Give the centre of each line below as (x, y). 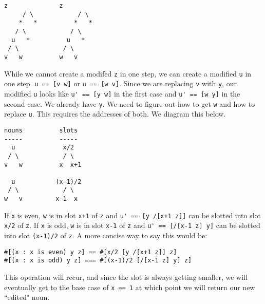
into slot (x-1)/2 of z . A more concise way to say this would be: (106, 235)
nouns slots (41, 130)
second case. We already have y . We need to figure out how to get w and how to (130, 103)
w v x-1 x (41, 199)
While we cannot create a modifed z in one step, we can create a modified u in (128, 73)
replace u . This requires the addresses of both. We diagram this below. (115, 114)
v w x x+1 (43, 165)
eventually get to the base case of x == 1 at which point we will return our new (130, 287)
